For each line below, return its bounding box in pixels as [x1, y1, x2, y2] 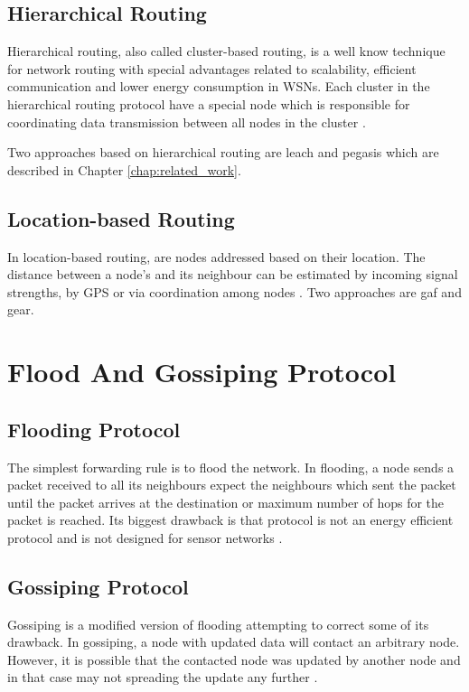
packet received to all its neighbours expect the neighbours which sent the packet [7, 475, 456, 494]
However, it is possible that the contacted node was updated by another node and [7, 650, 461, 669]
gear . [7, 300, 34, 319]
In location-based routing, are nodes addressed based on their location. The [7, 247, 426, 266]
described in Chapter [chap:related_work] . [7, 160, 241, 179]
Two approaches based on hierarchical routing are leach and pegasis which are [7, 143, 439, 162]
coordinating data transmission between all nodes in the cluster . [7, 112, 366, 131]
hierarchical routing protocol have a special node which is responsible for [7, 94, 410, 113]
